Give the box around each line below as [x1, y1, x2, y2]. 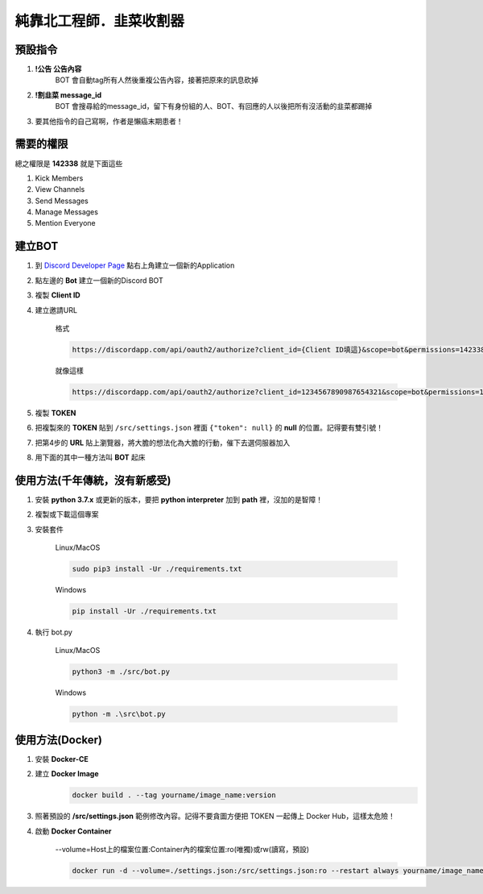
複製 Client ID [35, 290, 80, 300]
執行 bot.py [35, 627, 72, 637]
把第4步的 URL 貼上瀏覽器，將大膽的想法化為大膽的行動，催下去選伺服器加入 [35, 438, 291, 447]
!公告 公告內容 [35, 64, 82, 74]
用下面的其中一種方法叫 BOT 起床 [35, 452, 146, 463]
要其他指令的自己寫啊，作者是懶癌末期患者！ [35, 116, 184, 126]
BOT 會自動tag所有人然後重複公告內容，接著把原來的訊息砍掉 [55, 75, 259, 85]
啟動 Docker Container [35, 826, 112, 836]
